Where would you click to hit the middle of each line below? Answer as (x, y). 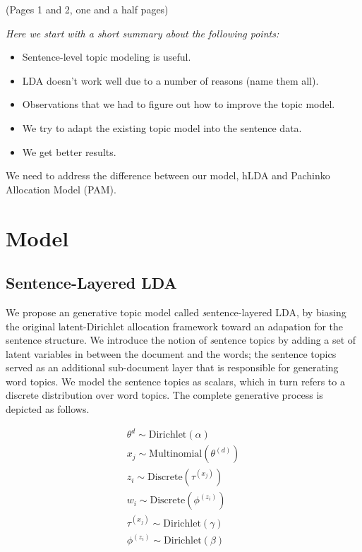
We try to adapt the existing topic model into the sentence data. (162, 127)
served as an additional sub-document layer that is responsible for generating (172, 367)
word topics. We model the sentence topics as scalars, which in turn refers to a (175, 381)
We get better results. (69, 151)
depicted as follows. (48, 409)
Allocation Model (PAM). (61, 189)
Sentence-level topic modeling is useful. (107, 57)
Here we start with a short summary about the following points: (143, 33)
